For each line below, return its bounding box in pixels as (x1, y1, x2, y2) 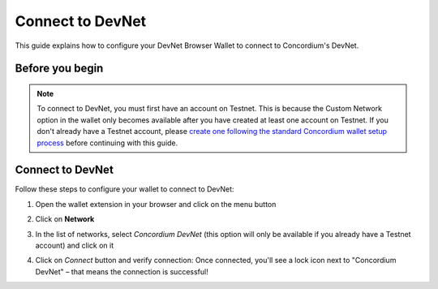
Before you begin (15, 62, 104, 75)
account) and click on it (35, 240, 114, 250)
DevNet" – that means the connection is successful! (35, 266, 208, 276)
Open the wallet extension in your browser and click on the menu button (35, 199, 277, 209)
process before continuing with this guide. (36, 138, 178, 148)
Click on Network (35, 214, 95, 224)
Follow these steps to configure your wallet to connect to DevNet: (15, 184, 234, 194)
